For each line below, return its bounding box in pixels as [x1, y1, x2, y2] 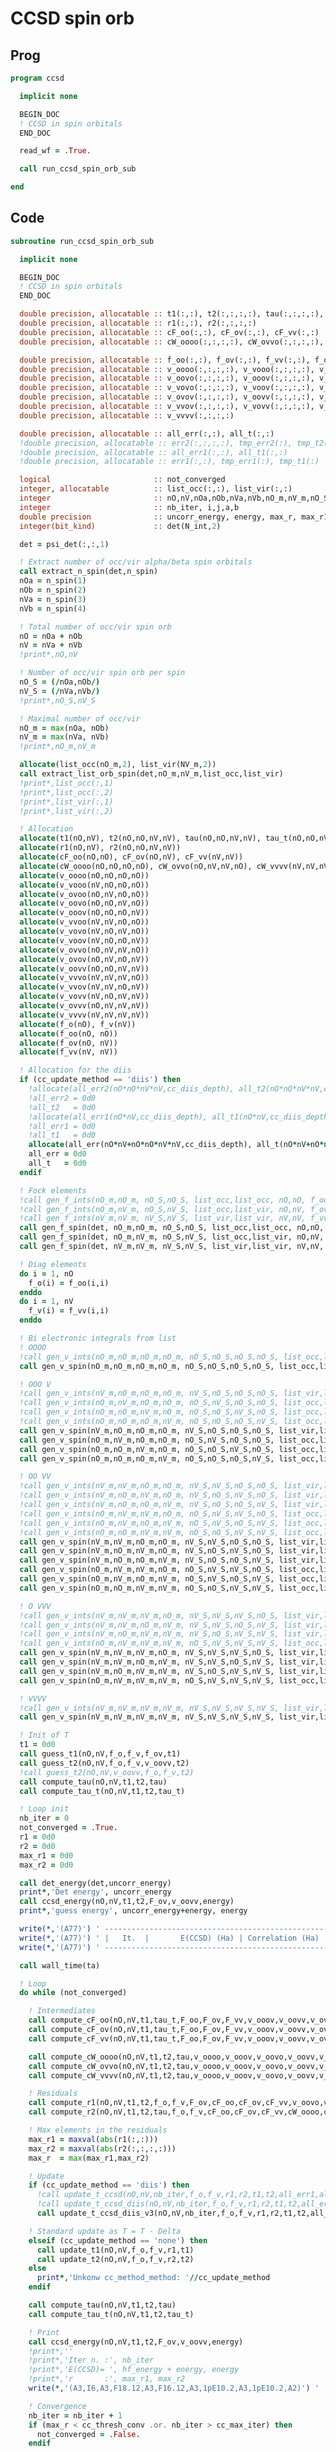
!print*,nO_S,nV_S [19, 695, 97, 706]
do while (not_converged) [19, 1988, 128, 1998]
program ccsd [10, 73, 65, 83]
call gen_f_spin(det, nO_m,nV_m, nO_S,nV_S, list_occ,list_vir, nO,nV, [19, 1232, 325, 1242]
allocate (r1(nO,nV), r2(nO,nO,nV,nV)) [19, 843, 182, 853]
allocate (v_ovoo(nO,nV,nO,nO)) [19, 889, 150, 899]
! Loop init [19, 1804, 70, 1814]
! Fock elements [19, 1185, 87, 1196]
